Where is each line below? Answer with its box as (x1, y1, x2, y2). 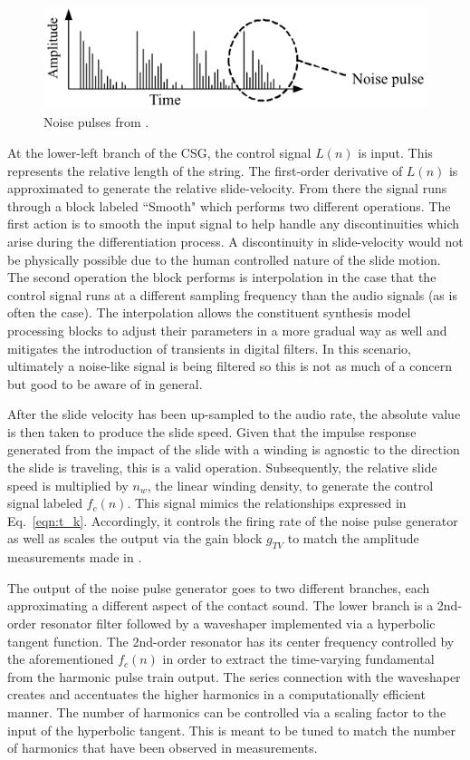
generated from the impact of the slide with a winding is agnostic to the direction (7, 440, 460, 459)
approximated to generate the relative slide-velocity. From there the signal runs (7, 179, 447, 198)
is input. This (358, 142, 433, 161)
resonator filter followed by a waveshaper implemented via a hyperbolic (40, 614, 436, 633)
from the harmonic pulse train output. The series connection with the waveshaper (7, 667, 461, 686)
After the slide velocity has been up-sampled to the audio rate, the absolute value (7, 404, 461, 424)
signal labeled (7, 493, 82, 512)
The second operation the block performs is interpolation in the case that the (7, 268, 436, 287)
